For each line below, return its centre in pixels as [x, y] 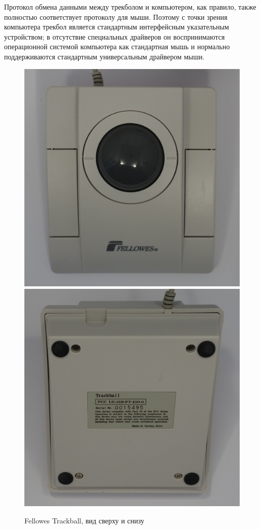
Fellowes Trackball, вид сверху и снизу [85, 520]
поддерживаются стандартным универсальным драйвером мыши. [104, 56]
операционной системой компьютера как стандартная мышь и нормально [117, 46]
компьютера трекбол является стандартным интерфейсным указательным [117, 27]
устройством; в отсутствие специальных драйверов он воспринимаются [115, 36]
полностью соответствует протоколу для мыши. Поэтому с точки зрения [116, 16]
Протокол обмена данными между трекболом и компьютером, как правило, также [130, 7]
